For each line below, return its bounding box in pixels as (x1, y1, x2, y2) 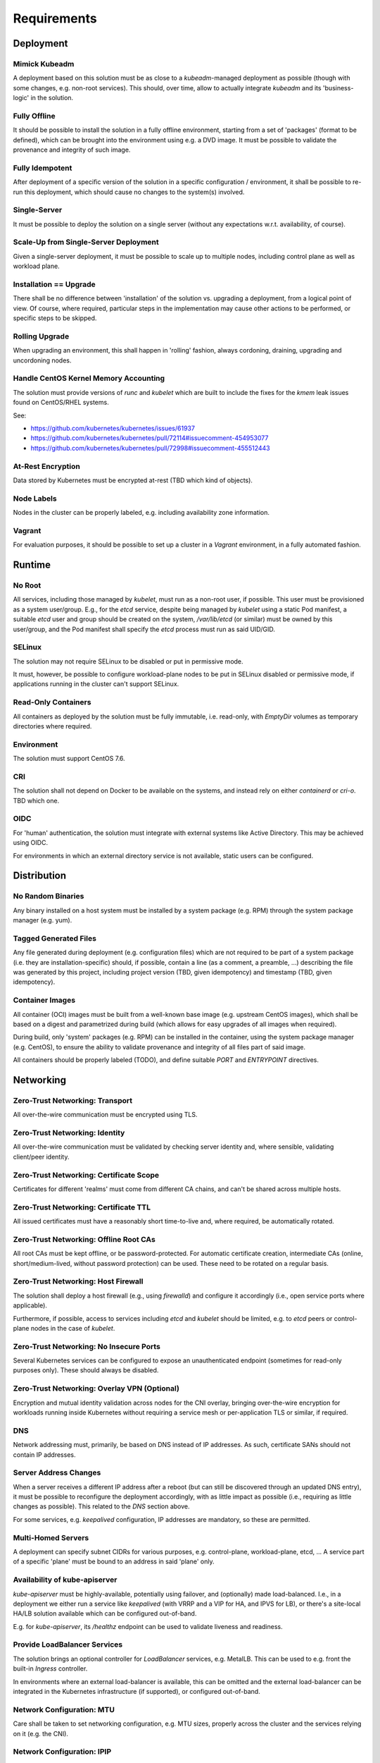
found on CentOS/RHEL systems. (13, 398, 109, 407)
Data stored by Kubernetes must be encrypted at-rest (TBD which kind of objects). (13, 476, 253, 484)
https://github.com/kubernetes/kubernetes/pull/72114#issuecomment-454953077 (30, 434, 269, 442)
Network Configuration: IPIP (13, 1747, 112, 1757)
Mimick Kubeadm (13, 59, 75, 68)
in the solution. (30, 94, 74, 102)
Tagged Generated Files (13, 933, 96, 943)
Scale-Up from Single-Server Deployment (13, 237, 160, 247)
